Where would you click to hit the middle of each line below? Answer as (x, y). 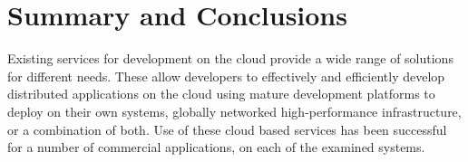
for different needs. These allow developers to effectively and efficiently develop (226, 76)
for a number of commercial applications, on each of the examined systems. (216, 147)
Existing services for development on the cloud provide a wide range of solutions (230, 58)
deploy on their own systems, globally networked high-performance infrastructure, (234, 111)
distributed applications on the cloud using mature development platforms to (221, 94)
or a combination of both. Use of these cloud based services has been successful (227, 129)
